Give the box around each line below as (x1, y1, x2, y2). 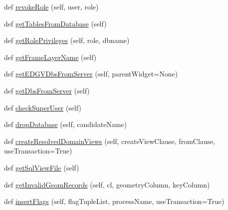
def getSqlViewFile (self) (4, 162, 79, 172)
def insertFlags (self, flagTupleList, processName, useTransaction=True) (4, 196, 225, 206)
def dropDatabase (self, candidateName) (4, 119, 127, 129)
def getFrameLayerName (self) (4, 51, 97, 62)
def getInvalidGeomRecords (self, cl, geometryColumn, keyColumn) (4, 179, 210, 189)
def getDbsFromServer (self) (4, 85, 90, 95)
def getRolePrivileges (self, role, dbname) (4, 35, 130, 45)
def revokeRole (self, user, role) (4, 1, 99, 11)
